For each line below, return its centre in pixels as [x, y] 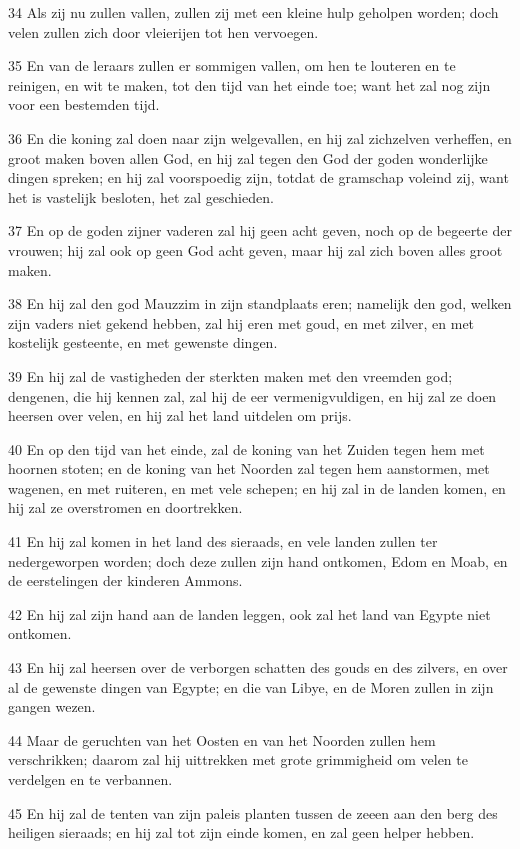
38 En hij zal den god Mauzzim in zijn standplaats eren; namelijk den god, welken [260, 303]
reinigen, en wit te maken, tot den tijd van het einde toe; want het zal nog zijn [249, 84]
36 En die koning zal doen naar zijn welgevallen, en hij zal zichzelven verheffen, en [260, 137]
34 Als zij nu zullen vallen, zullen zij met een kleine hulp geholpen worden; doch [253, 12]
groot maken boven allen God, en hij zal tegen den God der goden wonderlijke [248, 157]
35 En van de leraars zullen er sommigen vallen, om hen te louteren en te [232, 65]
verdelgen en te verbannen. [90, 779]
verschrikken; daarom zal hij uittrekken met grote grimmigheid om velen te [238, 759]
